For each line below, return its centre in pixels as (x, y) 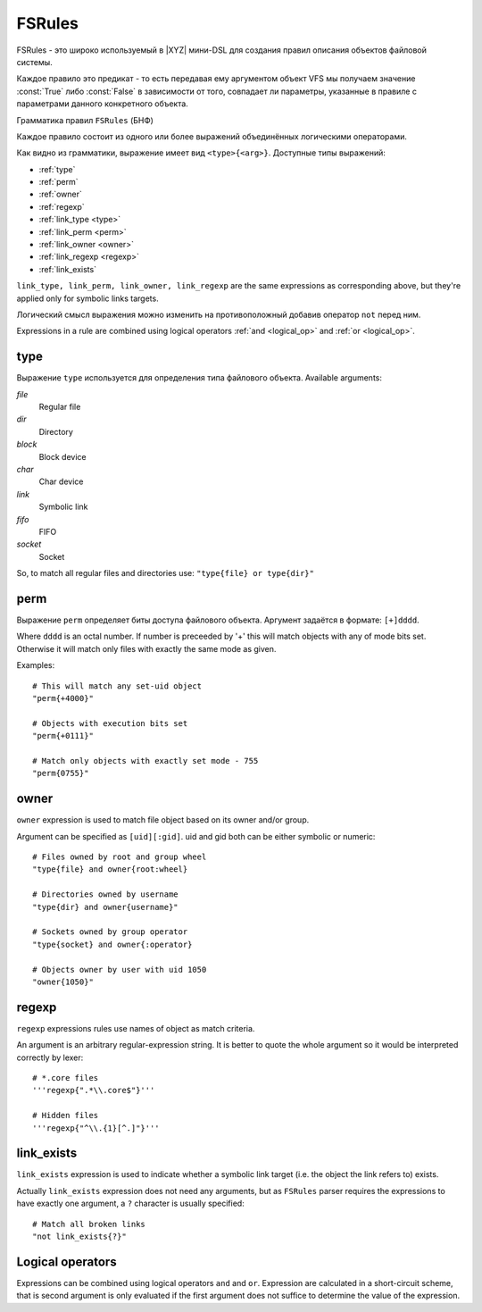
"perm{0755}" (61, 773)
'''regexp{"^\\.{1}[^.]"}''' (96, 1128)
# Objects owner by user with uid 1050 (120, 969)
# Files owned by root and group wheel (120, 857)
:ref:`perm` (58, 182)
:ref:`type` (57, 169)
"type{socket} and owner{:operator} (112, 944)
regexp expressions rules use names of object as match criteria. (136, 1028)
